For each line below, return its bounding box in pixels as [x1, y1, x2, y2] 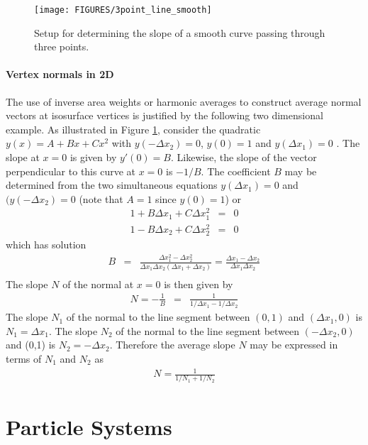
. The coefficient [201, 163, 271, 178]
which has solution [6, 236, 87, 251]
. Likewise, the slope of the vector [170, 150, 317, 165]
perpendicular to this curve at [6, 163, 135, 178]
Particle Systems [6, 412, 172, 441]
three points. [34, 39, 89, 54]
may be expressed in [250, 337, 338, 352]
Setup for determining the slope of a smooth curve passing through [34, 25, 325, 40]
